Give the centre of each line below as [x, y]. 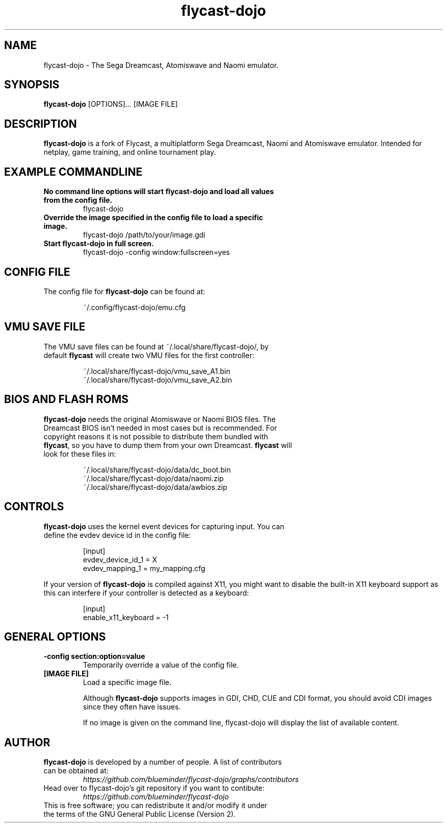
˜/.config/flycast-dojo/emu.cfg [134, 307]
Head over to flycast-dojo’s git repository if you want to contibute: [154, 788]
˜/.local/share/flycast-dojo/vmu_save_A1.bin [157, 371]
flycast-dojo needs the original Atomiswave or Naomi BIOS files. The [160, 419]
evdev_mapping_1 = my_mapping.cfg [144, 568]
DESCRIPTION [41, 124]
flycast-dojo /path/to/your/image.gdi [144, 235]
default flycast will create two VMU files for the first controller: [149, 355]
